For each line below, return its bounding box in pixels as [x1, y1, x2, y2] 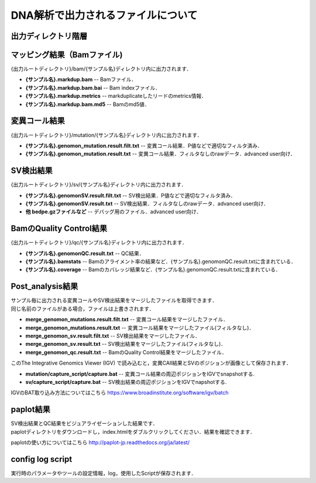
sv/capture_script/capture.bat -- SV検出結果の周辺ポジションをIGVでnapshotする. [25, 378, 227, 385]
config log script [11, 454, 73, 464]
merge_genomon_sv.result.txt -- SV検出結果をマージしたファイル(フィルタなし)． [25, 341, 226, 348]
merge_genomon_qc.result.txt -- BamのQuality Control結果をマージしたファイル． [25, 349, 228, 356]
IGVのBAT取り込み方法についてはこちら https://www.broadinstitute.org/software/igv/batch [11, 389, 229, 396]
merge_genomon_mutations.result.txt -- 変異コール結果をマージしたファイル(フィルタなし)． [25, 324, 255, 331]
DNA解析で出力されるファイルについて [11, 9, 198, 22]
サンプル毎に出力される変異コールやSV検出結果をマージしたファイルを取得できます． [11, 297, 218, 304]
